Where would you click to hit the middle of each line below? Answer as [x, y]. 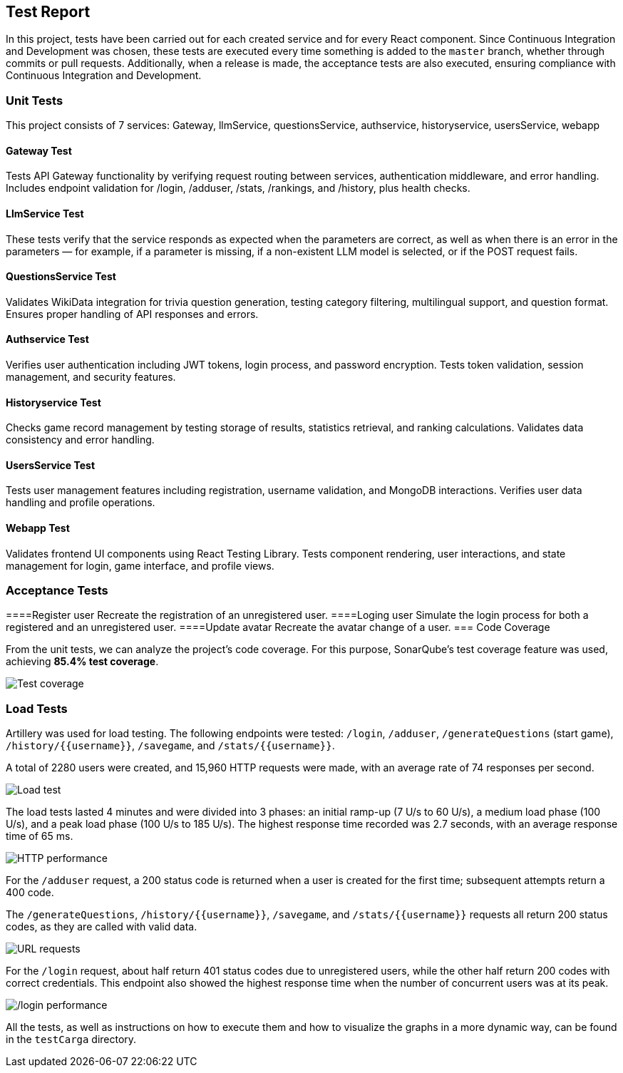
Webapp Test [38, 528]
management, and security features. [91, 377]
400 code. [30, 893]
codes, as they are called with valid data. [102, 927]
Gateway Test [39, 150]
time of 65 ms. [40, 836]
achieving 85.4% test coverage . [82, 662]
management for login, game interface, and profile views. [140, 565]
